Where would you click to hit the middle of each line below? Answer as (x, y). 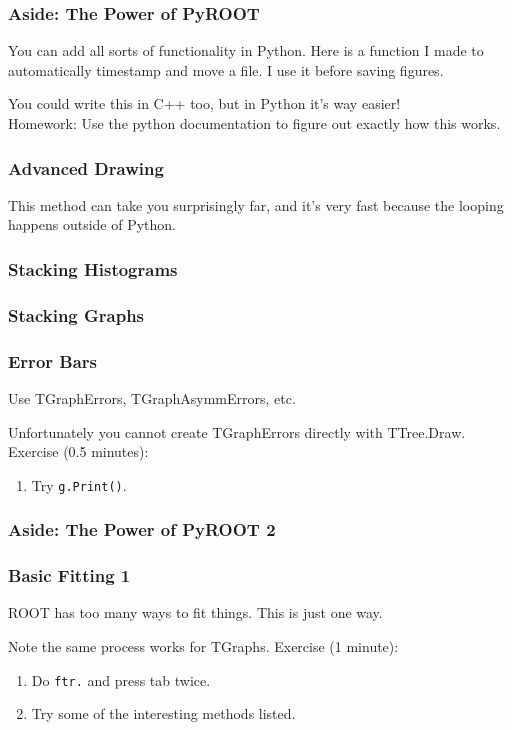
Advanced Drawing (86, 167)
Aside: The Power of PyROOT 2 (142, 529)
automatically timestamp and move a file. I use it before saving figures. (226, 69)
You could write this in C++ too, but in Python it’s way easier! (204, 103)
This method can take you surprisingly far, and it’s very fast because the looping (256, 204)
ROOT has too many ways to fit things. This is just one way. (195, 612)
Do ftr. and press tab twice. (121, 679)
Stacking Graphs (76, 314)
